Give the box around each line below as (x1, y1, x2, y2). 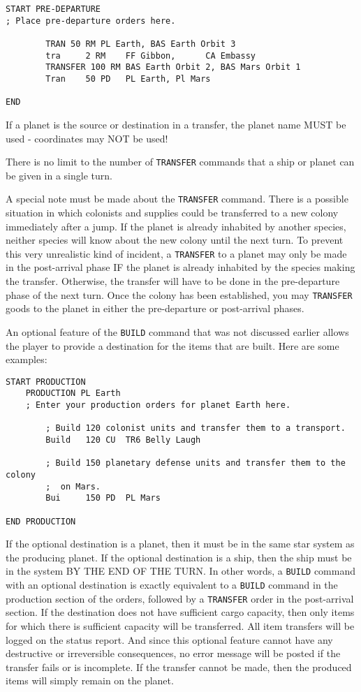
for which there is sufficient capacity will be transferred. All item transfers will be (6, 619, 355, 633)
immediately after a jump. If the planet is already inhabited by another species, (6, 219, 346, 233)
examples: (6, 352, 47, 367)
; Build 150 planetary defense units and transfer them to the (45, 458, 346, 469)
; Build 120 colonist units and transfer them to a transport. (45, 423, 346, 434)
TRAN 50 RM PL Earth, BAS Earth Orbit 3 (45, 38, 236, 49)
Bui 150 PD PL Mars (45, 493, 161, 503)
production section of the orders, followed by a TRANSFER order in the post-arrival (6, 591, 354, 605)
